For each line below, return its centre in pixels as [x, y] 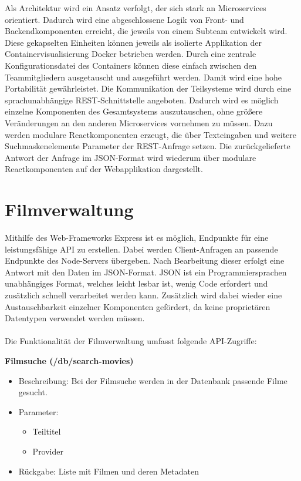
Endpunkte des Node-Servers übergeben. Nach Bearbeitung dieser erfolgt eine [145, 260]
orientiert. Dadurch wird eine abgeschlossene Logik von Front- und [124, 19]
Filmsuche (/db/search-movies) [69, 360]
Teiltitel [47, 431]
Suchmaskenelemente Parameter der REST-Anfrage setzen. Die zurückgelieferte [148, 146]
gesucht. [33, 392]
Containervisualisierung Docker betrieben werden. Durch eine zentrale [131, 54]
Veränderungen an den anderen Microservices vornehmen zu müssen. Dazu [139, 122]
